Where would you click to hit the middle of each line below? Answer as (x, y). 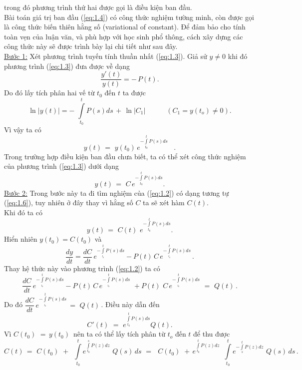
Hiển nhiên (21, 239)
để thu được (212, 334)
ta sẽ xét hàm (164, 202)
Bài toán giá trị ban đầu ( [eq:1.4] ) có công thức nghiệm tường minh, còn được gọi (129, 17)
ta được (134, 93)
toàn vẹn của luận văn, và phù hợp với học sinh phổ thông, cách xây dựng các (124, 36)
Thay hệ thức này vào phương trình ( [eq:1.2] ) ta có (82, 268)
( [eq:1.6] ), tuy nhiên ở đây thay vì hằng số (69, 202)
